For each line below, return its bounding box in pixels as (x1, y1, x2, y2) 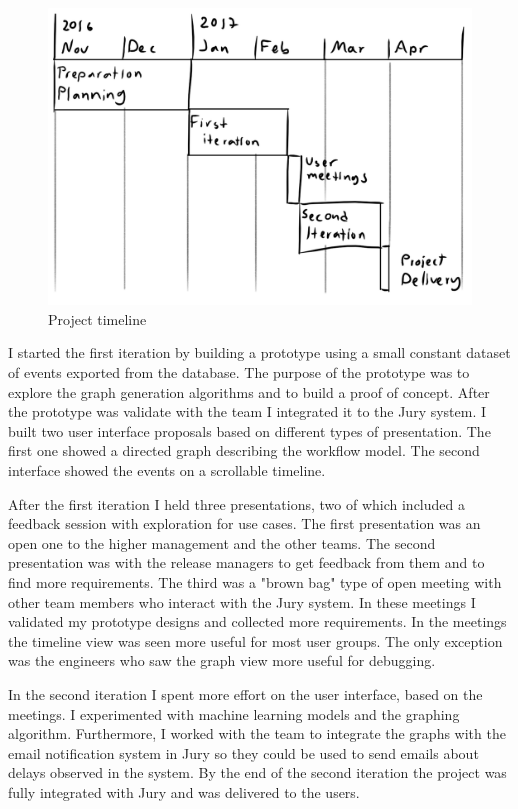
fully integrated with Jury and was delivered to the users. (8, 781, 360, 802)
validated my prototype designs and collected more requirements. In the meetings (8, 611, 507, 632)
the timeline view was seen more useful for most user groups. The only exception (8, 630, 503, 651)
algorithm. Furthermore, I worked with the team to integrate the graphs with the (8, 723, 506, 744)
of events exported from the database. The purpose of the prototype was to (8, 362, 470, 383)
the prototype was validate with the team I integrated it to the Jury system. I (8, 401, 487, 422)
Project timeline (48, 308, 147, 329)
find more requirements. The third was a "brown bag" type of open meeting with (8, 572, 502, 593)
